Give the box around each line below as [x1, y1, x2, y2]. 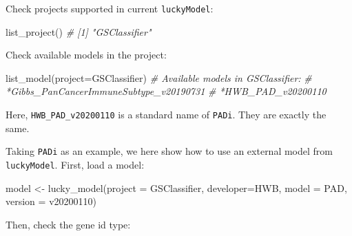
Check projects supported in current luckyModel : [6, 1, 214, 15]
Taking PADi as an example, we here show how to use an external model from [6, 144, 333, 158]
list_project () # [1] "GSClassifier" [6, 24, 152, 39]
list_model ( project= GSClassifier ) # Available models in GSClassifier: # [6, 70, 312, 85]
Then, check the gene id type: [6, 217, 131, 231]
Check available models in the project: [6, 47, 167, 62]
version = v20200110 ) [6, 194, 96, 208]
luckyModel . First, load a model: [6, 157, 145, 171]
